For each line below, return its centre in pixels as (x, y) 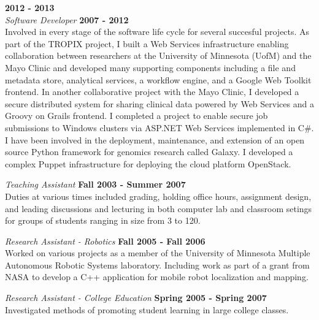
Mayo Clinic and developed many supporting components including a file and (150, 67)
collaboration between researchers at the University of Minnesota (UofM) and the (158, 55)
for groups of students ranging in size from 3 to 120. (103, 220)
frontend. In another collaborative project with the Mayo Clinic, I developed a (152, 92)
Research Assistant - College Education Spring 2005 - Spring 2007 (136, 298)
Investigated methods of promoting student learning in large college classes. (147, 309)
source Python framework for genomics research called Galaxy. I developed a (149, 152)
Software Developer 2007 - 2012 (67, 19)
